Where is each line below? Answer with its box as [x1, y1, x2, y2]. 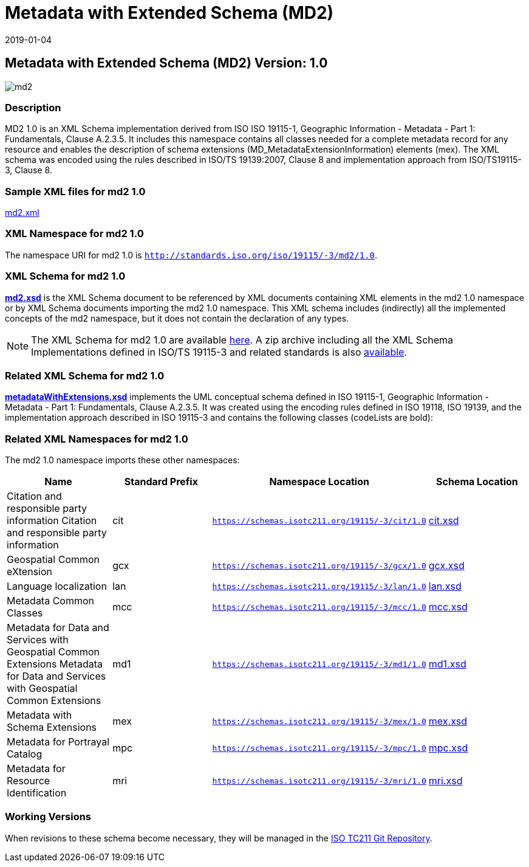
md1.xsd [428, 658, 466, 671]
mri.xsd [428, 775, 463, 787]
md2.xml [5, 207, 39, 218]
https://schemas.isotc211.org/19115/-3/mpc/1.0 [212, 743, 426, 753]
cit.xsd [428, 514, 459, 527]
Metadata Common [7, 595, 95, 607]
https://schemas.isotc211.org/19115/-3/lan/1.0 [212, 581, 426, 591]
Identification [7, 787, 67, 800]
